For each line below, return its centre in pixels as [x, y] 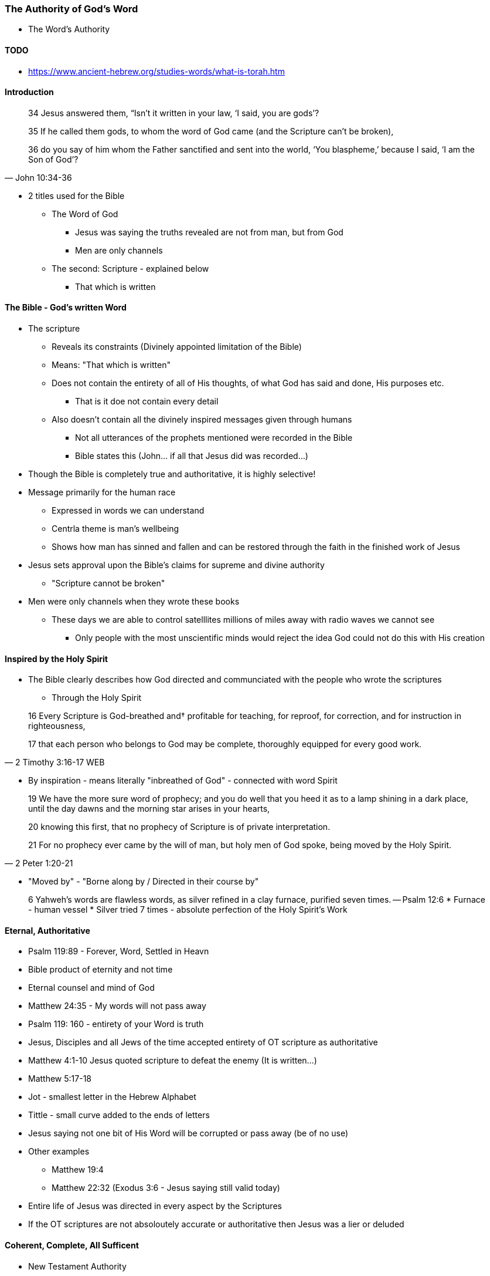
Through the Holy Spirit [97, 698]
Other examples [59, 1152]
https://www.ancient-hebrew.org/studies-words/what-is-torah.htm [156, 71]
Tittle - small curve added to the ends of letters [119, 1115]
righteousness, [57, 726]
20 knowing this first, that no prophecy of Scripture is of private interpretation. [179, 827]
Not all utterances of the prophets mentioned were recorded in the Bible [214, 438]
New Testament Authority [77, 1266]
